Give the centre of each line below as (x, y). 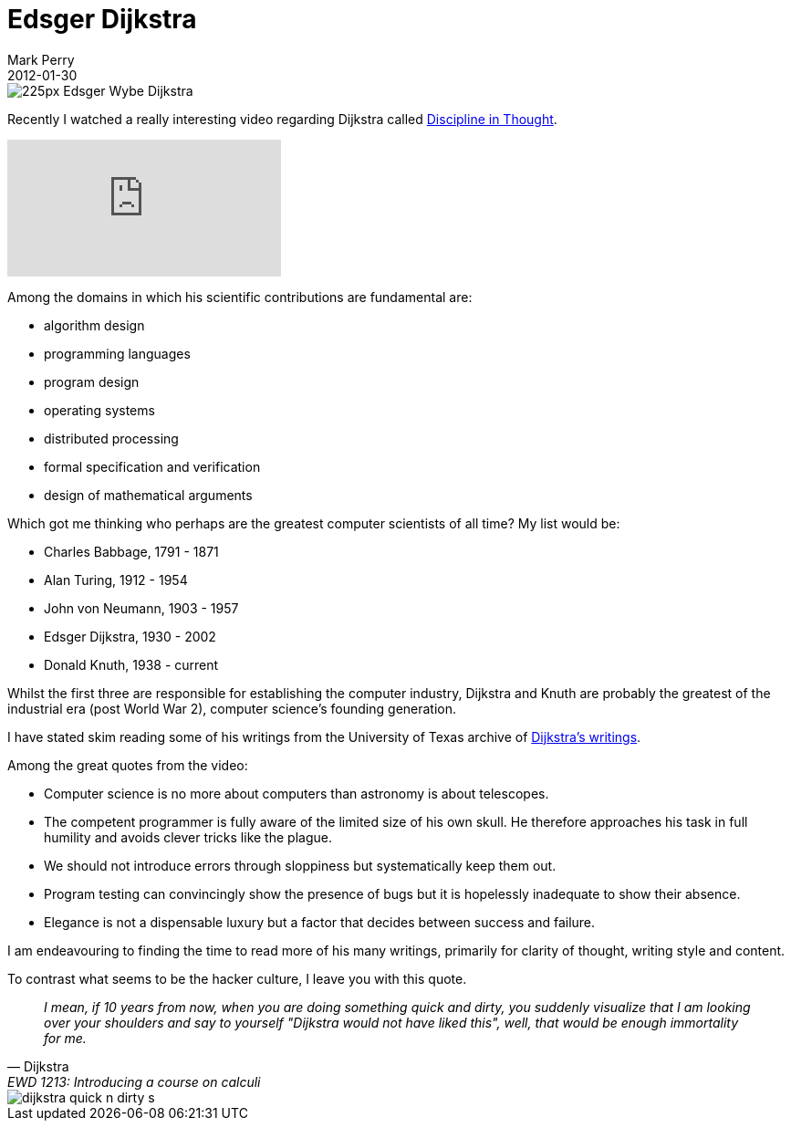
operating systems (99, 410)
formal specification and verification (152, 466)
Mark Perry (41, 59)
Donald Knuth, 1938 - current (131, 664)
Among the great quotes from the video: (128, 765)
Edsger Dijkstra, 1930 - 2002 (130, 636)
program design (92, 381)
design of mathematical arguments (148, 495)
